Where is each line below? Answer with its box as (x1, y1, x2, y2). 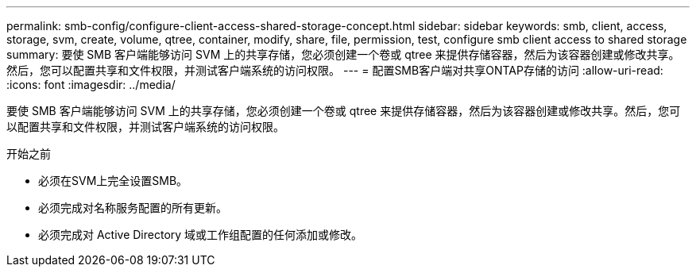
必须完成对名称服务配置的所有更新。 (38, 201, 227, 214)
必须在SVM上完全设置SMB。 (38, 174, 188, 187)
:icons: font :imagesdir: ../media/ (6, 78, 176, 91)
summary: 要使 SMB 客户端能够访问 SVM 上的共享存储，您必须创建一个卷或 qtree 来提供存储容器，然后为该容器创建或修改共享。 (6, 48, 680, 61)
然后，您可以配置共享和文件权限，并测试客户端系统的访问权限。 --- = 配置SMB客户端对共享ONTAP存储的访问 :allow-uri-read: (6, 63, 663, 77)
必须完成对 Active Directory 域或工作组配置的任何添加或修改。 (38, 228, 363, 241)
